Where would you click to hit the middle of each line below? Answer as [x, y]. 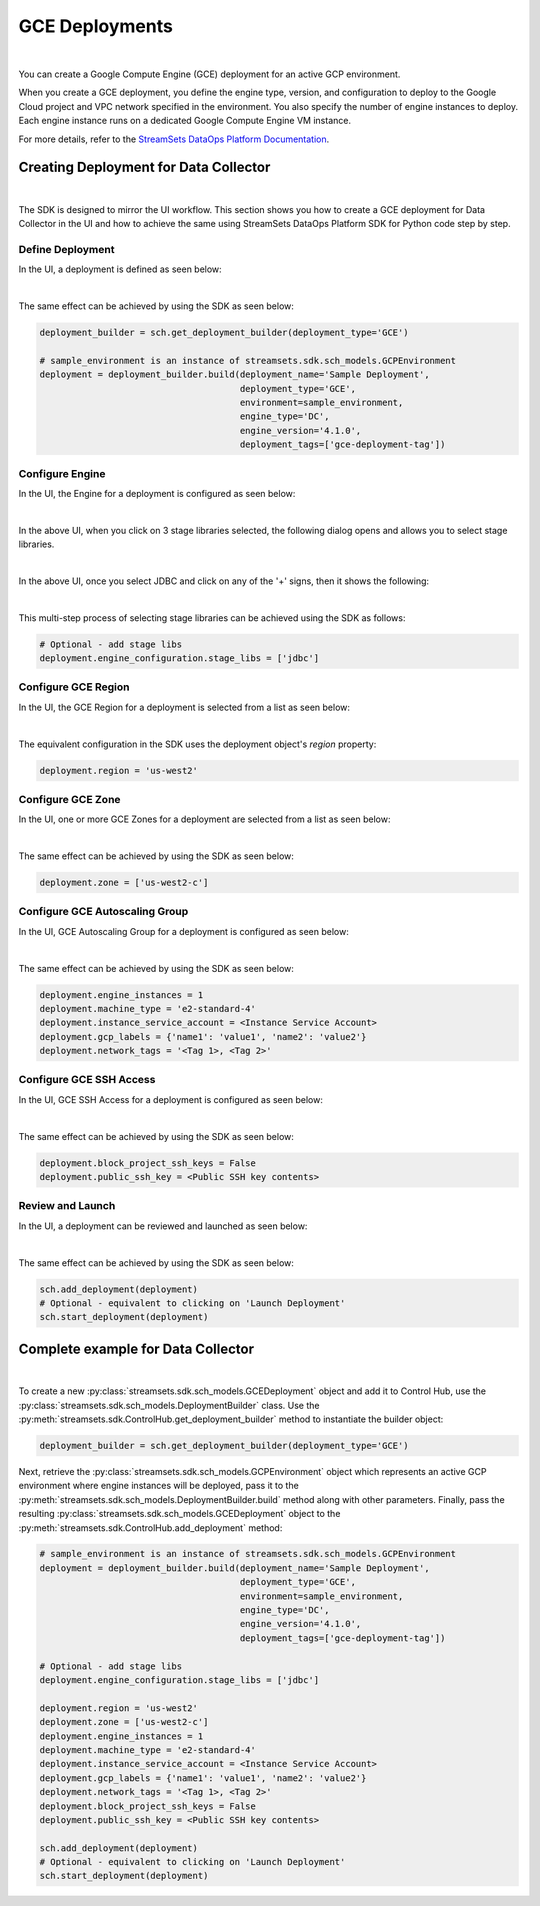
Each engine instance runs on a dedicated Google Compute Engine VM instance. [185, 121]
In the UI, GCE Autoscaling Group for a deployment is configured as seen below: [183, 931]
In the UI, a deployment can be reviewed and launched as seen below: [163, 1226]
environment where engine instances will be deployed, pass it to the [158, 1486]
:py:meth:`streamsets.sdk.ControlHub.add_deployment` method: [150, 1527]
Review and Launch [67, 1206]
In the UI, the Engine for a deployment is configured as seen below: [157, 493]
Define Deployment [66, 249]
